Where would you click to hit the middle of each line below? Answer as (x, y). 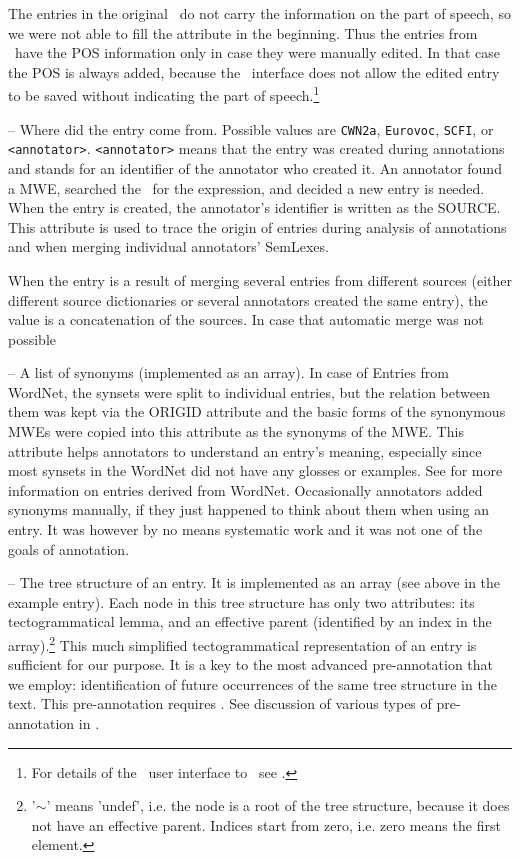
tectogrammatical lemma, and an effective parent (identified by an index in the (250, 621)
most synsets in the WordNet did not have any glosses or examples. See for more (255, 470)
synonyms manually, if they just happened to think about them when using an (249, 509)
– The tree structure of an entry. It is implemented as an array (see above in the (254, 582)
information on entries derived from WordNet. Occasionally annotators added (245, 489)
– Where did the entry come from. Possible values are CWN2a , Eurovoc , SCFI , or (251, 128)
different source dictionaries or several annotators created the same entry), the (248, 299)
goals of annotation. (69, 548)
